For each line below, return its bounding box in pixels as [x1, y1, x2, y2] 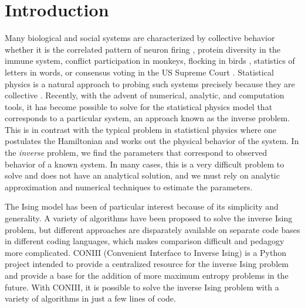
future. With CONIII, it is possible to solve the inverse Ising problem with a [5, 280, 279, 293]
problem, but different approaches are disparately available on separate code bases [5, 223, 300, 235]
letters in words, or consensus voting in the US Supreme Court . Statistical [5, 66, 274, 78]
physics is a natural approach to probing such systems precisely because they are [5, 77, 295, 90]
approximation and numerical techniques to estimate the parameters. [5, 180, 253, 193]
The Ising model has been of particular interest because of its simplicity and [5, 200, 279, 213]
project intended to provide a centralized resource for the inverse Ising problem [5, 258, 289, 270]
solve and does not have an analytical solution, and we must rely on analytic [5, 169, 280, 182]
